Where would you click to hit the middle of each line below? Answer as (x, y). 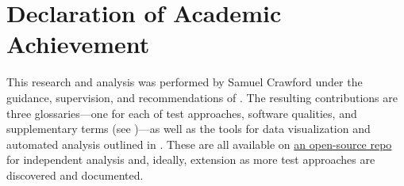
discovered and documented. (75, 175)
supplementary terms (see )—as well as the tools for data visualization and (189, 129)
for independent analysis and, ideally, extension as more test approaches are (191, 159)
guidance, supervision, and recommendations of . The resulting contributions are (202, 97)
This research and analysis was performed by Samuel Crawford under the (185, 82)
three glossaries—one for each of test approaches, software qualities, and (182, 113)
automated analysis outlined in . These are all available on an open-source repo (199, 144)
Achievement (78, 44)
